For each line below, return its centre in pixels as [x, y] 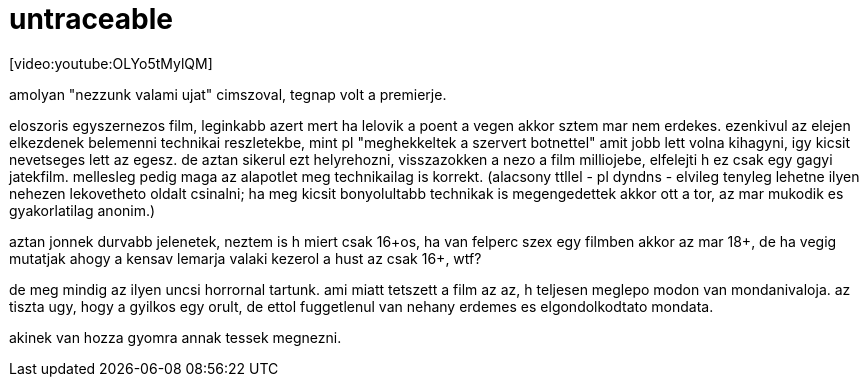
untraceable [91, 19]
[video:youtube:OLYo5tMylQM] [111, 63]
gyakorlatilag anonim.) [82, 210]
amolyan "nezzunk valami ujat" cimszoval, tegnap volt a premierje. [228, 94]
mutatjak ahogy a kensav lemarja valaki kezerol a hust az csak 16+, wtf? [245, 258]
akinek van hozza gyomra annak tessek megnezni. [175, 337]
